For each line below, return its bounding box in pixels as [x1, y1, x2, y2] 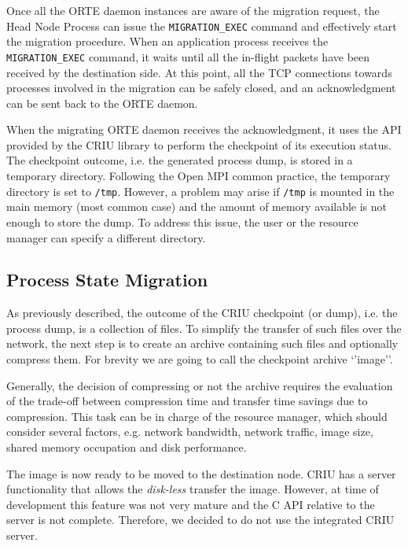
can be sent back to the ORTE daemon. [6, 94, 198, 111]
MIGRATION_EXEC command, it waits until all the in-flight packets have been [6, 48, 370, 65]
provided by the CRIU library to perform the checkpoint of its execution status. [6, 136, 391, 153]
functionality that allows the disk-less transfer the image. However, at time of [6, 481, 379, 497]
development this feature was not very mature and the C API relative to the [6, 496, 375, 512]
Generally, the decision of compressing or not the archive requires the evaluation [6, 377, 393, 393]
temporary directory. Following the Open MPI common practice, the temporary [6, 168, 391, 184]
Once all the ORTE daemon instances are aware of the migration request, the [6, 2, 380, 18]
